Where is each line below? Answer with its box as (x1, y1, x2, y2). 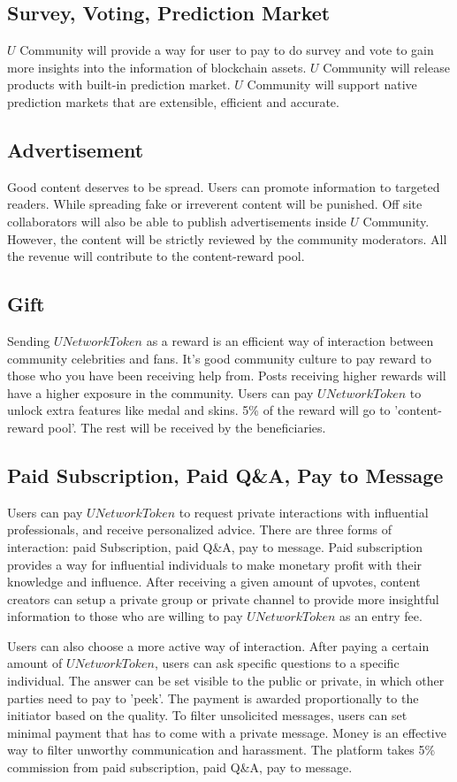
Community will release (323, 57, 450, 76)
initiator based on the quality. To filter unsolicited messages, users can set (7, 706, 407, 724)
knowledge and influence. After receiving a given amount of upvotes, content (7, 572, 421, 591)
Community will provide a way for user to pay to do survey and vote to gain (19, 41, 434, 59)
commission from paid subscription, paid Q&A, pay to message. (7, 758, 353, 777)
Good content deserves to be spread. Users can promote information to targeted (7, 177, 440, 195)
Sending (7, 331, 50, 349)
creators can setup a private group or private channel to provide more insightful (7, 589, 439, 608)
